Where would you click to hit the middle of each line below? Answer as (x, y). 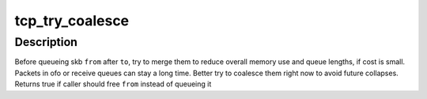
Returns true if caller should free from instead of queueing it (113, 84)
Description (46, 42)
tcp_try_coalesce (72, 21)
